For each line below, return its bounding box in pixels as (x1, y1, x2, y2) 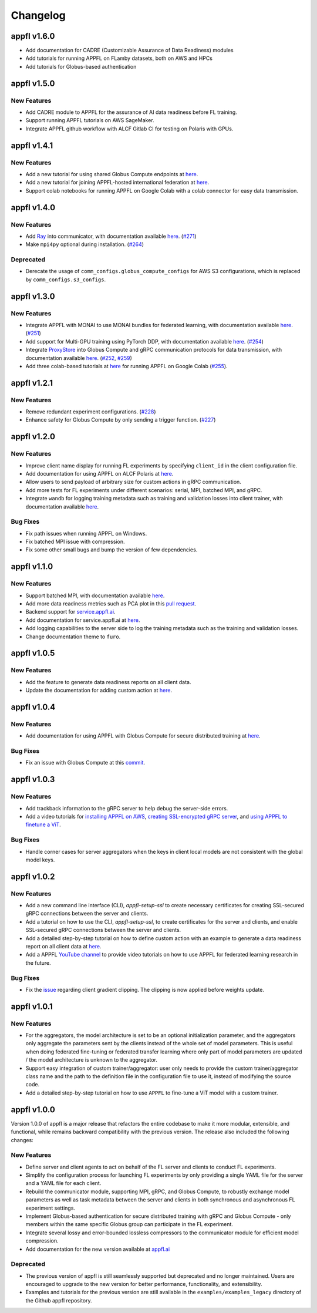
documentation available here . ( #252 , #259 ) (25, 354, 132, 361)
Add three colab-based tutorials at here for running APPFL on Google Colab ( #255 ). (25, 362, 228, 369)
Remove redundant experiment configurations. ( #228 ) (25, 408, 156, 415)
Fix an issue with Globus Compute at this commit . (25, 759, 146, 766)
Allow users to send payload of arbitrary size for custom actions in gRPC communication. (25, 479, 242, 486)
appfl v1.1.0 (11, 561, 53, 572)
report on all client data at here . (25, 943, 102, 950)
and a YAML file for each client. (25, 1180, 102, 1187)
